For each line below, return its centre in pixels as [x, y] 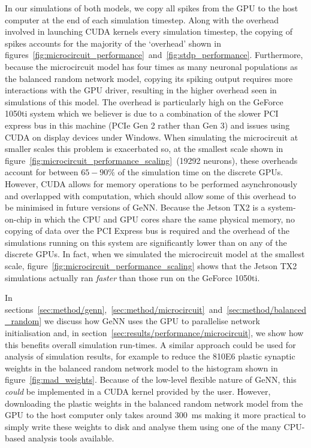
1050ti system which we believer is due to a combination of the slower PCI [142, 113]
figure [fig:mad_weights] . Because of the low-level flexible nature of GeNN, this [151, 380]
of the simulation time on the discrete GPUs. [200, 172]
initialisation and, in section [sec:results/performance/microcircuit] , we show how [154, 333]
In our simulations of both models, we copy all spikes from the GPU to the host [152, 8]
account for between [42, 172]
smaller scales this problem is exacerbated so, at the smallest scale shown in [144, 149]
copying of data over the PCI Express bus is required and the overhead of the [147, 231]
